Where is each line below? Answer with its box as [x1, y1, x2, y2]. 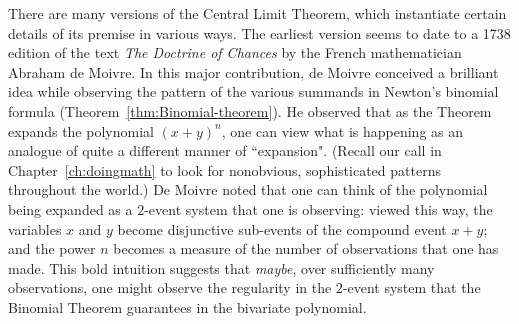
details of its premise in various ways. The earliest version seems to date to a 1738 [8, 22, 511, 43]
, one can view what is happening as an [221, 120, 464, 141]
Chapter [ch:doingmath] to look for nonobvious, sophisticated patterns [8, 159, 441, 180]
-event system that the [342, 277, 481, 298]
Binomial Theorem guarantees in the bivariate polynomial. [8, 296, 367, 317]
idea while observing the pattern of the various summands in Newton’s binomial [8, 81, 499, 102]
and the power [8, 238, 96, 259]
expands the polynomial [8, 120, 154, 141]
